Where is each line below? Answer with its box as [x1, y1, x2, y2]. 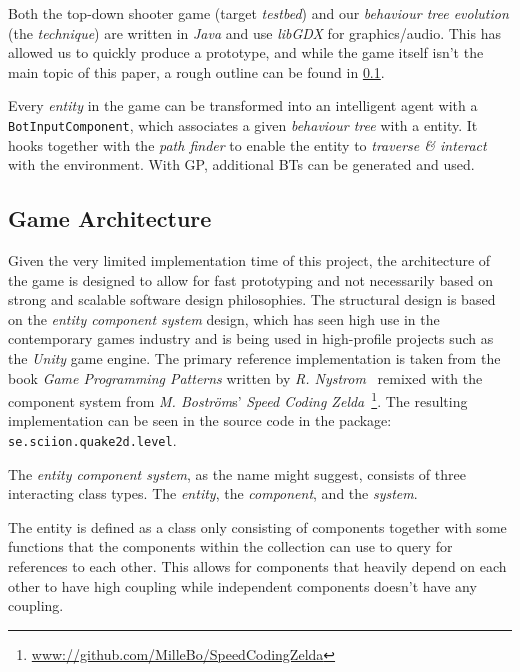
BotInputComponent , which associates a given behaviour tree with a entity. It [8, 114, 478, 135]
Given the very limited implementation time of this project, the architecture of [8, 250, 491, 271]
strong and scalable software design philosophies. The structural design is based [8, 289, 496, 310]
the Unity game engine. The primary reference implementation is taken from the [8, 347, 501, 368]
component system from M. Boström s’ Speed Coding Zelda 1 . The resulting [8, 388, 468, 411]
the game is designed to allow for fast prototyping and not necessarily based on [8, 269, 494, 290]
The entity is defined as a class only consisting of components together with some [8, 516, 507, 537]
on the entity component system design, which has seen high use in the [8, 308, 440, 329]
